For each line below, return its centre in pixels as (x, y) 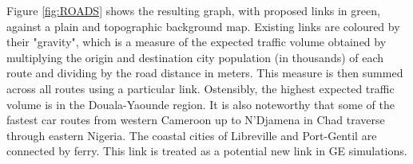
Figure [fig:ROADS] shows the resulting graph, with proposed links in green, (193, 10)
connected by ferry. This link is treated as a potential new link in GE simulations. (207, 151)
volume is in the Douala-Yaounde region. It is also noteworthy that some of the (201, 104)
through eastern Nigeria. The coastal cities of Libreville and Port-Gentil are (192, 135)
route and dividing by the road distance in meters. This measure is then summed (205, 73)
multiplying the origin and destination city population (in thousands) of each (195, 57)
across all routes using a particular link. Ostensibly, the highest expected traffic (201, 88)
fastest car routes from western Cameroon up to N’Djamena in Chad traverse (196, 120)
